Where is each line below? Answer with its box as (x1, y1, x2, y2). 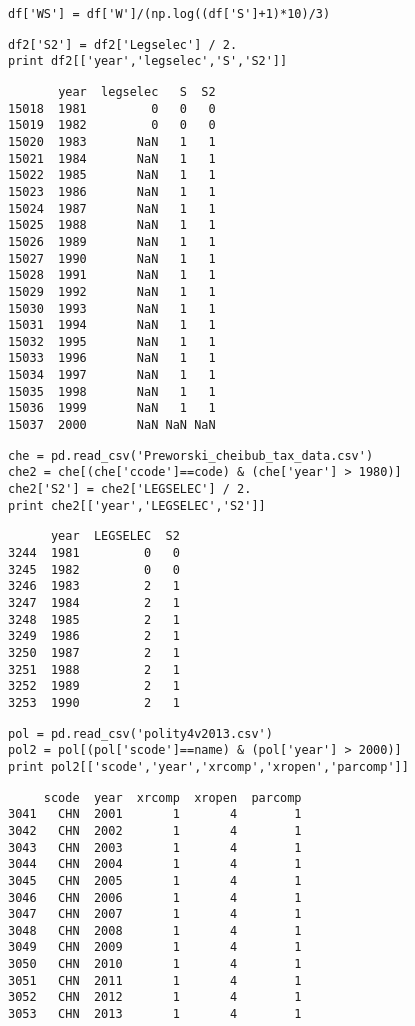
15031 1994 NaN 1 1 (8, 318, 216, 333)
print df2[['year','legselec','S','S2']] (8, 54, 288, 69)
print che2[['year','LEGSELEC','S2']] (8, 498, 266, 513)
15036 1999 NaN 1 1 (8, 401, 216, 416)
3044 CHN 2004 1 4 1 (8, 857, 302, 872)
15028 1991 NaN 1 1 (8, 268, 216, 283)
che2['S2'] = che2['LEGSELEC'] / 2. (8, 482, 252, 497)
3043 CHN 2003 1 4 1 (8, 840, 302, 855)
